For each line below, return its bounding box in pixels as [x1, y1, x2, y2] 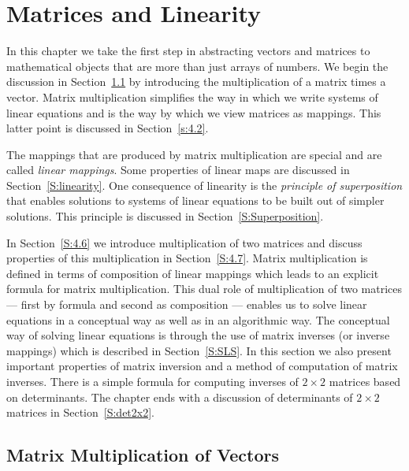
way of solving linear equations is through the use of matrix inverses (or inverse [6, 327, 390, 343]
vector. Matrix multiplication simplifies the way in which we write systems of [6, 88, 378, 105]
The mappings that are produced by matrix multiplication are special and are [6, 146, 382, 162]
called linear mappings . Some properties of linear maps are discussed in [6, 161, 350, 178]
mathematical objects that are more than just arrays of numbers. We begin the [6, 57, 389, 74]
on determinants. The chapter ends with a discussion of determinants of [6, 388, 353, 405]
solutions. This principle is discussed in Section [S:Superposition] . [6, 208, 324, 224]
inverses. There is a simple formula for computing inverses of [6, 373, 299, 389]
